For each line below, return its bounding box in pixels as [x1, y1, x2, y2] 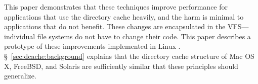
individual [4, 31, 35, 41]
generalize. [4, 70, 36, 81]
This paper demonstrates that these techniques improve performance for [4, 2, 228, 12]
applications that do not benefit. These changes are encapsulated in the [4, 21, 226, 32]
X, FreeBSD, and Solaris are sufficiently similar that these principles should [4, 60, 238, 71]
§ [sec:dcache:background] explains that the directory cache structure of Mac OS [4, 50, 254, 61]
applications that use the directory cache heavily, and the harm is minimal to [4, 11, 244, 22]
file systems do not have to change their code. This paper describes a [37, 31, 251, 41]
